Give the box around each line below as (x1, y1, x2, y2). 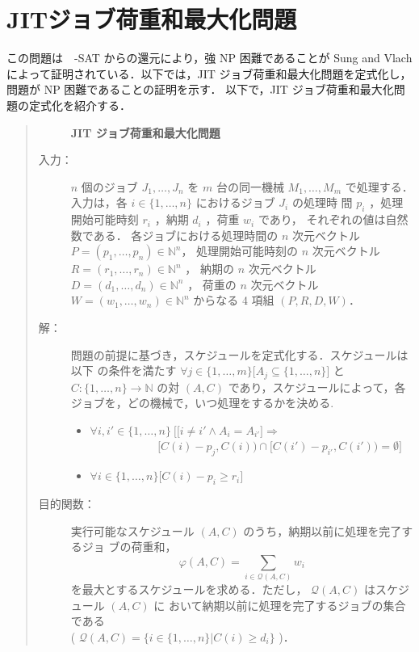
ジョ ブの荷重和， (82, 538, 177, 555)
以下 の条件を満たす (70, 362, 177, 379)
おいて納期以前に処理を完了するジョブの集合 (169, 596, 406, 613)
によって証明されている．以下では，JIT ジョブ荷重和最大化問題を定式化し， (6, 65, 412, 82)
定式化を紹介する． (28, 96, 131, 113)
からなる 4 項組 (193, 292, 274, 309)
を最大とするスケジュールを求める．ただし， (70, 581, 308, 598)
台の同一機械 (216, 178, 284, 195)
